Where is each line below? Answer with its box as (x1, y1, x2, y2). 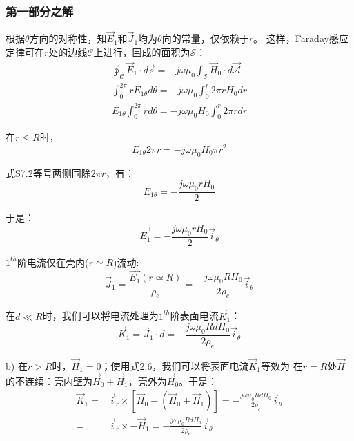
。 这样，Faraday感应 (253, 31, 348, 46)
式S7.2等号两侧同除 (6, 165, 91, 180)
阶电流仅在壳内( (17, 254, 89, 269)
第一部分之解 (6, 2, 74, 19)
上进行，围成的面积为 (93, 45, 190, 59)
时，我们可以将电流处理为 (42, 308, 159, 323)
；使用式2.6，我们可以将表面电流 (101, 358, 249, 373)
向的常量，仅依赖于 (161, 31, 249, 46)
